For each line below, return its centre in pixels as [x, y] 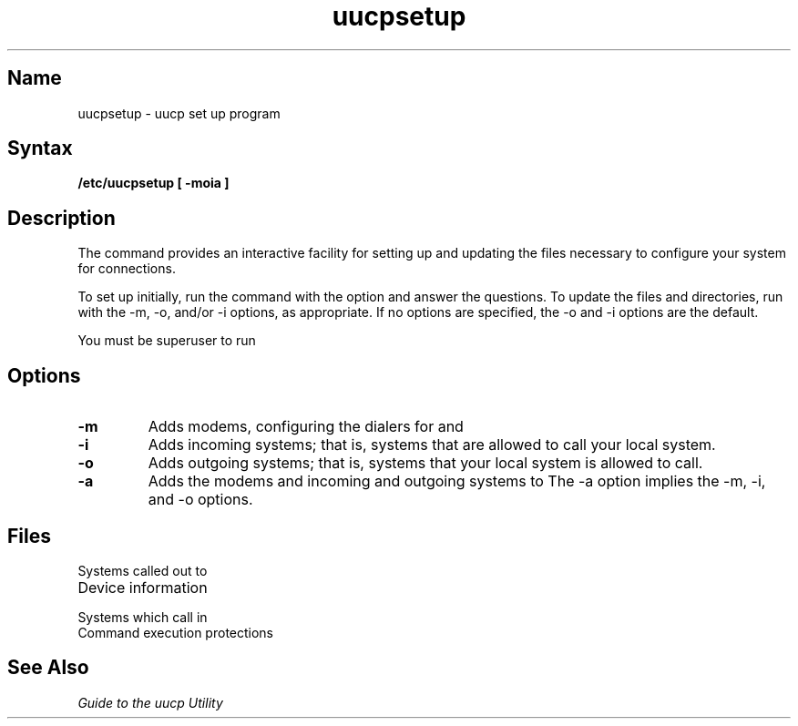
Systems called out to [143, 570]
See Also [48, 668]
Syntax [40, 148]
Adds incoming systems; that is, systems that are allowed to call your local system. [432, 445]
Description [61, 218]
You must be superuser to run [167, 341]
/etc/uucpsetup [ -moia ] [153, 183]
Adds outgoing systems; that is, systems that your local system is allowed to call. [425, 463]
